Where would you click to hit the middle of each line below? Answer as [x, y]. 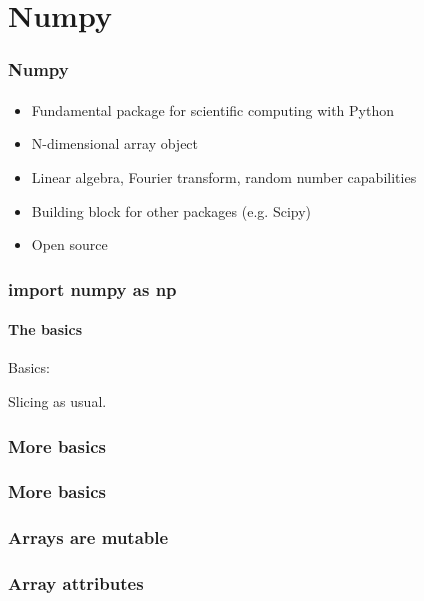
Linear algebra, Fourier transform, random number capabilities [224, 177]
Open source [69, 244]
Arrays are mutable [88, 537]
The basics [45, 329]
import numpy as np [92, 288]
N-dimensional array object [115, 143]
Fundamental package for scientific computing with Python [213, 109]
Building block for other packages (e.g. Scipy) [171, 210]
